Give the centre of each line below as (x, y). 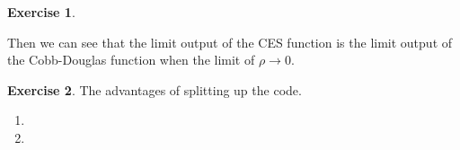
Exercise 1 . (41, 12)
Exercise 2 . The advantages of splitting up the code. (155, 89)
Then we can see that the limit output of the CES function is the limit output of (230, 42)
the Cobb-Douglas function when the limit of (131, 60)
